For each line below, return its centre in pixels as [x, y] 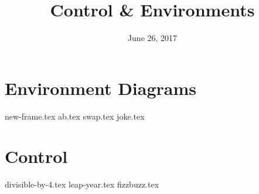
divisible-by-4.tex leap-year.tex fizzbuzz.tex [82, 184]
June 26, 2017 [152, 38]
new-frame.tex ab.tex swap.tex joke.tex [75, 116]
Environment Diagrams [101, 88]
